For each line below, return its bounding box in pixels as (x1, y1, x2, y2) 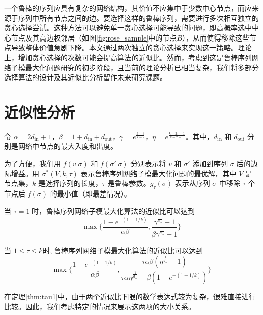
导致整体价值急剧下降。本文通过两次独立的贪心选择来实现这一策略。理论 (11, 42, 252, 53)
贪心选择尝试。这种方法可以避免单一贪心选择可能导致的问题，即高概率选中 (4, 22, 252, 33)
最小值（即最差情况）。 (57, 188, 131, 199)
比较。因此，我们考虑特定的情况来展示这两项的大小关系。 (4, 301, 195, 311)
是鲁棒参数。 (107, 178, 150, 188)
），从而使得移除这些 (182, 32, 249, 43)
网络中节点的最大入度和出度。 (18, 141, 117, 151)
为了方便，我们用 (4, 158, 61, 169)
